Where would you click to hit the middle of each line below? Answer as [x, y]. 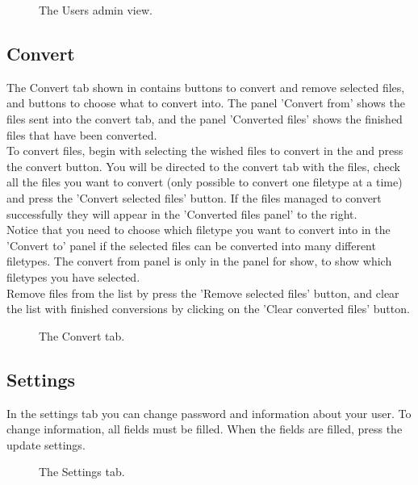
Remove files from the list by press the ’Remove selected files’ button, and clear [203, 293]
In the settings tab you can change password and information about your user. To [209, 413]
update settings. [46, 444]
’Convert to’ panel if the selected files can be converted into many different [191, 245]
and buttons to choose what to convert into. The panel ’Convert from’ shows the [206, 103]
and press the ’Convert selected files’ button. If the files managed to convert [194, 197]
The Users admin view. [96, 10]
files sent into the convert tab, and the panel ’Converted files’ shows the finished [205, 118]
